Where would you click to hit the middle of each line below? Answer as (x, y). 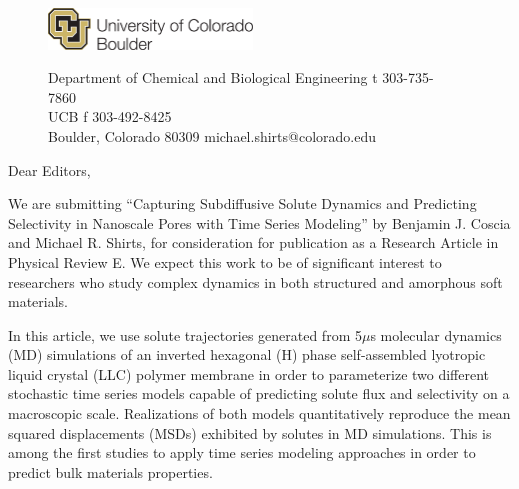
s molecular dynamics (436, 334)
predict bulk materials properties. (110, 471)
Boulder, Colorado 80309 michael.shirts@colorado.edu (212, 135)
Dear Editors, (49, 169)
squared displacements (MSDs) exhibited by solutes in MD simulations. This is (250, 432)
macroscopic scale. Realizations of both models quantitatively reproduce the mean (259, 413)
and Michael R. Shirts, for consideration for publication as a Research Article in (253, 242)
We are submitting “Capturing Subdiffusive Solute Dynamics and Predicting (242, 203)
